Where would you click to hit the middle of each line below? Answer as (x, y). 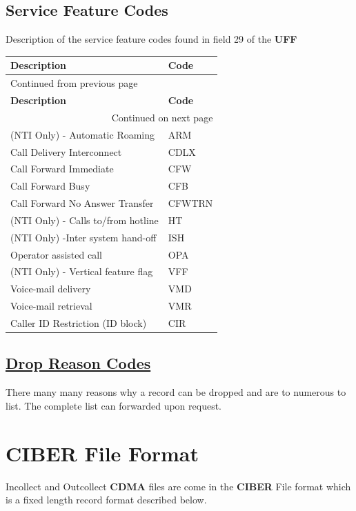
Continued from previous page (74, 83)
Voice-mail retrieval (51, 306)
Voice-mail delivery (51, 289)
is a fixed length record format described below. (106, 500)
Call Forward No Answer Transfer (82, 203)
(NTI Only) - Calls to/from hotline (85, 220)
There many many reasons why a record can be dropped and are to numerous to (176, 392)
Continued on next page (162, 117)
